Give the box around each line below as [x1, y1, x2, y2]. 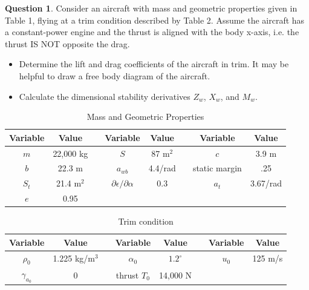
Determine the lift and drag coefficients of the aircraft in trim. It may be [19, 58, 289, 70]
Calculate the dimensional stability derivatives [19, 90, 190, 102]
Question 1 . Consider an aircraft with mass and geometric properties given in [5, 2, 298, 14]
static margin [192, 162, 242, 174]
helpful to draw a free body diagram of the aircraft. [19, 69, 210, 82]
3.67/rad [250, 177, 282, 189]
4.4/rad [148, 162, 176, 174]
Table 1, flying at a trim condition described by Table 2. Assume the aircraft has [5, 13, 305, 26]
